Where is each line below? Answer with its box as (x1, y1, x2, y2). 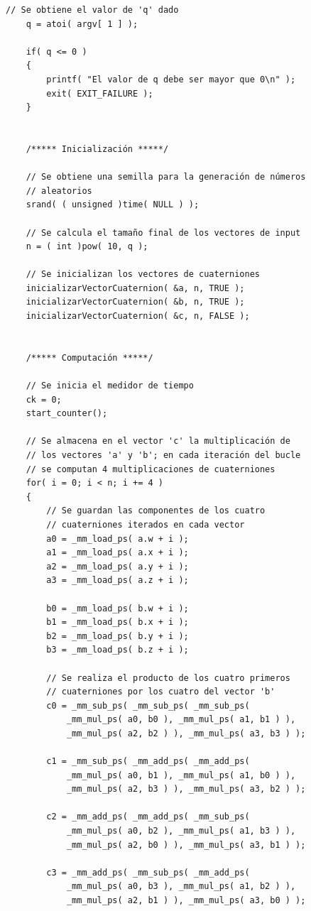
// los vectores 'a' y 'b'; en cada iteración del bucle (26, 450, 301, 460)
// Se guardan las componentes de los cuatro (46, 506, 266, 516)
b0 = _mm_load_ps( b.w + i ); (46, 603, 189, 613)
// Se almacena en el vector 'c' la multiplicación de (26, 436, 290, 447)
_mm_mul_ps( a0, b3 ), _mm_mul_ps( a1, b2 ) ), (66, 881, 296, 892)
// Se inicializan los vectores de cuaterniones (26, 269, 260, 280)
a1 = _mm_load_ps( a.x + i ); (46, 547, 189, 558)
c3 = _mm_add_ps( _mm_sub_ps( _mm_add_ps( (46, 867, 250, 878)
